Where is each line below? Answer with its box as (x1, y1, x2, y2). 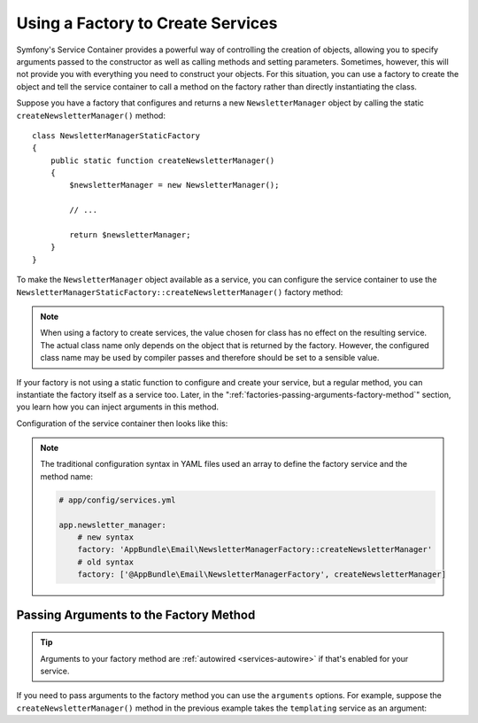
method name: (40, 470, 93, 482)
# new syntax (77, 533, 135, 542)
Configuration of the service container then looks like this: (16, 417, 228, 429)
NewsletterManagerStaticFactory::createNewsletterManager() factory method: (16, 286, 343, 297)
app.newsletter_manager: (58, 519, 167, 530)
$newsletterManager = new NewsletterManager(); (69, 180, 280, 190)
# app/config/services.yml (58, 494, 176, 505)
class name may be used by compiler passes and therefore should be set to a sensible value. (40, 353, 380, 363)
